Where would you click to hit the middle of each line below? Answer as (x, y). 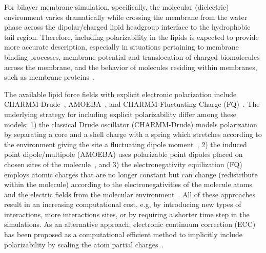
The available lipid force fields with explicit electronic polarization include (120, 94)
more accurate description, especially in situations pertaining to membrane (121, 47)
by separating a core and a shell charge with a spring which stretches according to (133, 134)
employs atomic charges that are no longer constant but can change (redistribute (131, 174)
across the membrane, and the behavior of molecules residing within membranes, (131, 67)
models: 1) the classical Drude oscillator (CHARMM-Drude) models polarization (131, 124)
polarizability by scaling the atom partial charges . (84, 244)
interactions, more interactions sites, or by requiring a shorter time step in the (127, 214)
